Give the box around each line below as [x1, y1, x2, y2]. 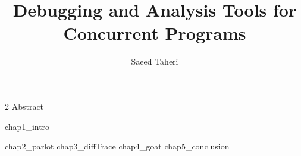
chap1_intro [5, 120, 50, 132]
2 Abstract [5, 100, 44, 112]
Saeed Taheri [131, 55, 178, 68]
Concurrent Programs [63, 21, 246, 45]
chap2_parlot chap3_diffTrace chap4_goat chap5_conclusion [5, 140, 230, 152]
